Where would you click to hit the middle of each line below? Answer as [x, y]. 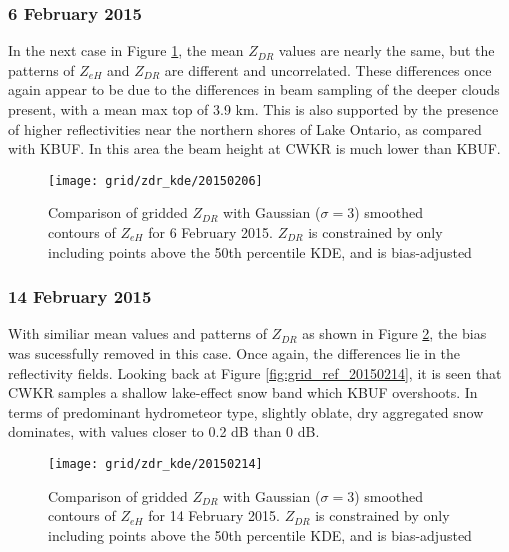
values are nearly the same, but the [386, 50]
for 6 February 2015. [210, 232]
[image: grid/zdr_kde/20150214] [155, 464]
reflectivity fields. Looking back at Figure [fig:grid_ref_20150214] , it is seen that [255, 372]
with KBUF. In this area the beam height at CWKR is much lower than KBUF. [254, 148]
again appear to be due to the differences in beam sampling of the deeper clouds [254, 89]
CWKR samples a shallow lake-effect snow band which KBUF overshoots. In [243, 392]
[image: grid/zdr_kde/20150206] [155, 180]
